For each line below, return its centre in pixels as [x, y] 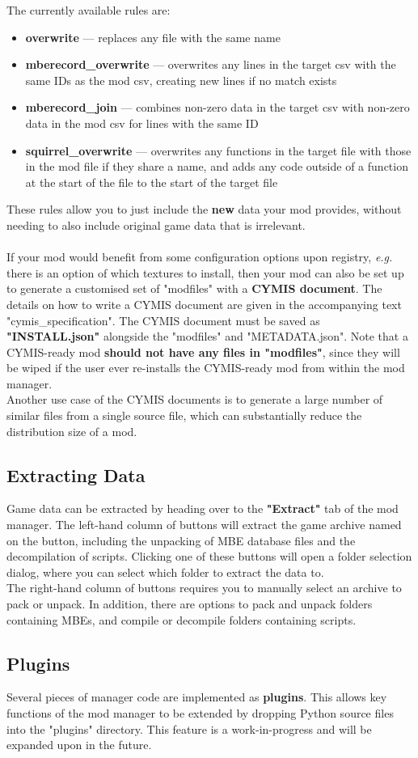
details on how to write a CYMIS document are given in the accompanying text [204, 304]
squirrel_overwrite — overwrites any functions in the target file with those [218, 150]
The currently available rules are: [89, 10]
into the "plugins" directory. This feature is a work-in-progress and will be [189, 728]
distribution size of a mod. [72, 431]
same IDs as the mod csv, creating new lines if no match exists [181, 80]
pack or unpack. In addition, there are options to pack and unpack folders [190, 604]
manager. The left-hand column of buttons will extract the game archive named [204, 525]
